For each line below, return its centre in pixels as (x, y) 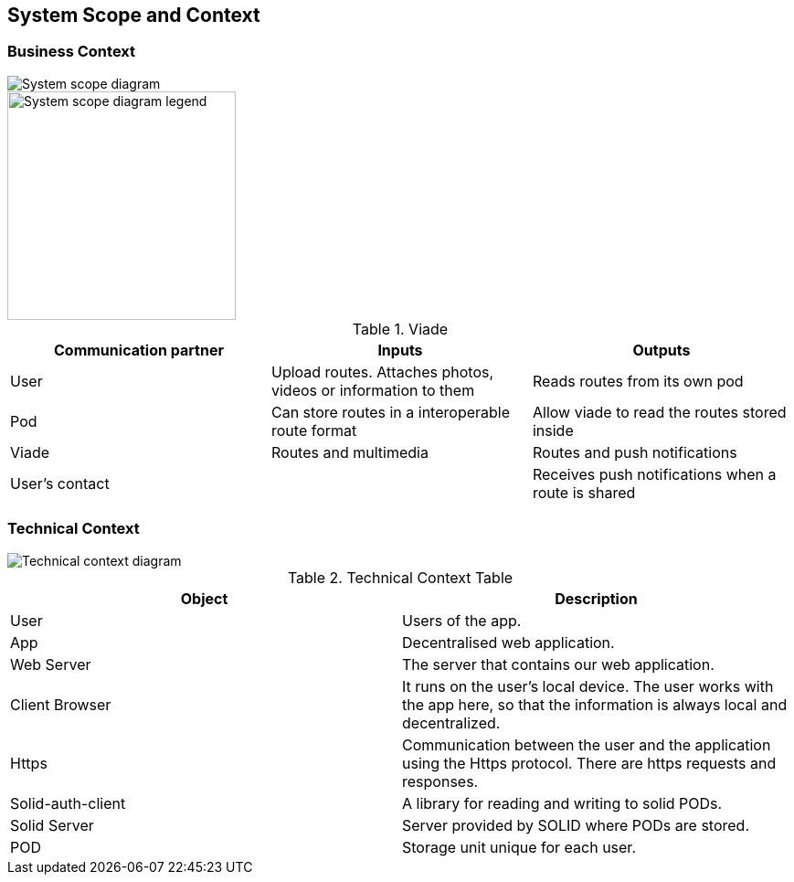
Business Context (72, 52)
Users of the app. (462, 620)
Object (204, 598)
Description (596, 598)
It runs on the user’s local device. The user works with (588, 686)
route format (314, 430)
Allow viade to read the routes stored (659, 412)
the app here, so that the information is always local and (595, 704)
